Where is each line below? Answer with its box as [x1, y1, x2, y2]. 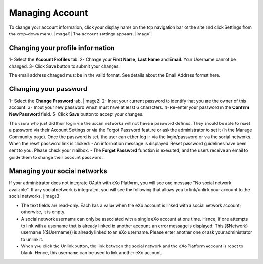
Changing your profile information [9, 44, 115, 52]
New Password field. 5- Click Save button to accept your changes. [9, 111, 144, 117]
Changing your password [9, 85, 88, 93]
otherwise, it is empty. [21, 209, 66, 215]
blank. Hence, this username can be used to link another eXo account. [21, 250, 163, 256]
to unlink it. [21, 236, 44, 242]
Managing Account [9, 7, 88, 18]
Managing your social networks [9, 167, 107, 175]
